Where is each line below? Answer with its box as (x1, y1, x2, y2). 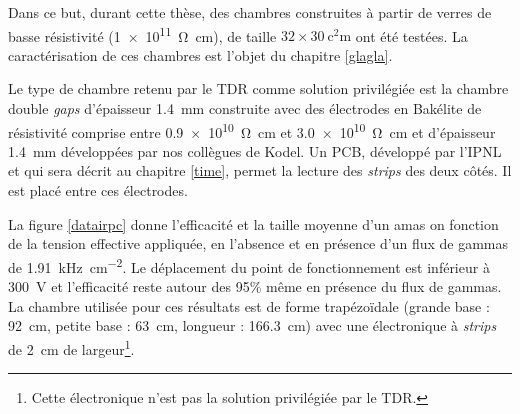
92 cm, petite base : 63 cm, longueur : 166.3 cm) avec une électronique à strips (8, 315, 497, 336)
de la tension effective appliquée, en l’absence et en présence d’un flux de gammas (8, 233, 509, 254)
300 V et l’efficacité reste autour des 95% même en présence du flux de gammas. (8, 276, 502, 297)
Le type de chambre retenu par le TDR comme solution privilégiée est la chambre (8, 78, 509, 99)
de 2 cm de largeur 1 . (8, 335, 135, 359)
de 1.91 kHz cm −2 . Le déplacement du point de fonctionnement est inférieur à (8, 253, 490, 277)
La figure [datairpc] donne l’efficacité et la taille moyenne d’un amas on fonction (8, 213, 499, 234)
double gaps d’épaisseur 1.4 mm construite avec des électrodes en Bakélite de (8, 98, 482, 119)
